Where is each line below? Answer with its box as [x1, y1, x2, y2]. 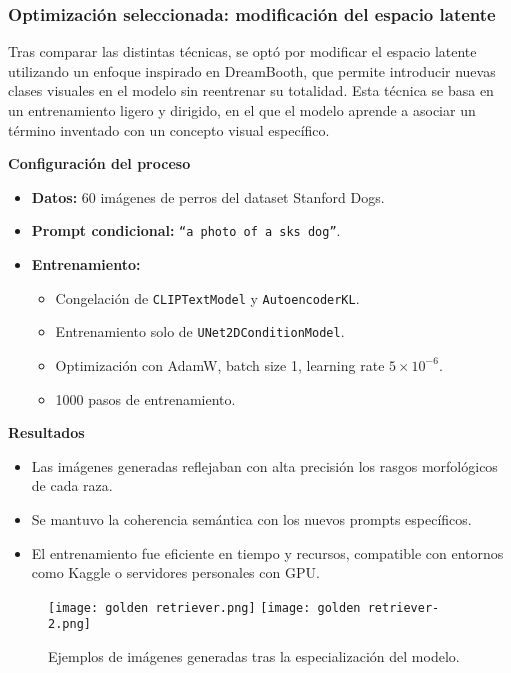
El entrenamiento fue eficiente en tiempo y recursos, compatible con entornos [31, 542, 504, 563]
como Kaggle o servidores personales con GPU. [31, 562, 320, 583]
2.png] [48, 617, 91, 632]
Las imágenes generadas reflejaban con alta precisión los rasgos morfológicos [31, 455, 498, 476]
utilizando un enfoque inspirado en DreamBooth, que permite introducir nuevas [8, 60, 496, 81]
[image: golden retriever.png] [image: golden [48, 600, 361, 615]
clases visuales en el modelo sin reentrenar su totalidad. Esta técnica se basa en [8, 80, 494, 101]
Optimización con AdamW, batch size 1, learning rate [55, 354, 385, 375]
